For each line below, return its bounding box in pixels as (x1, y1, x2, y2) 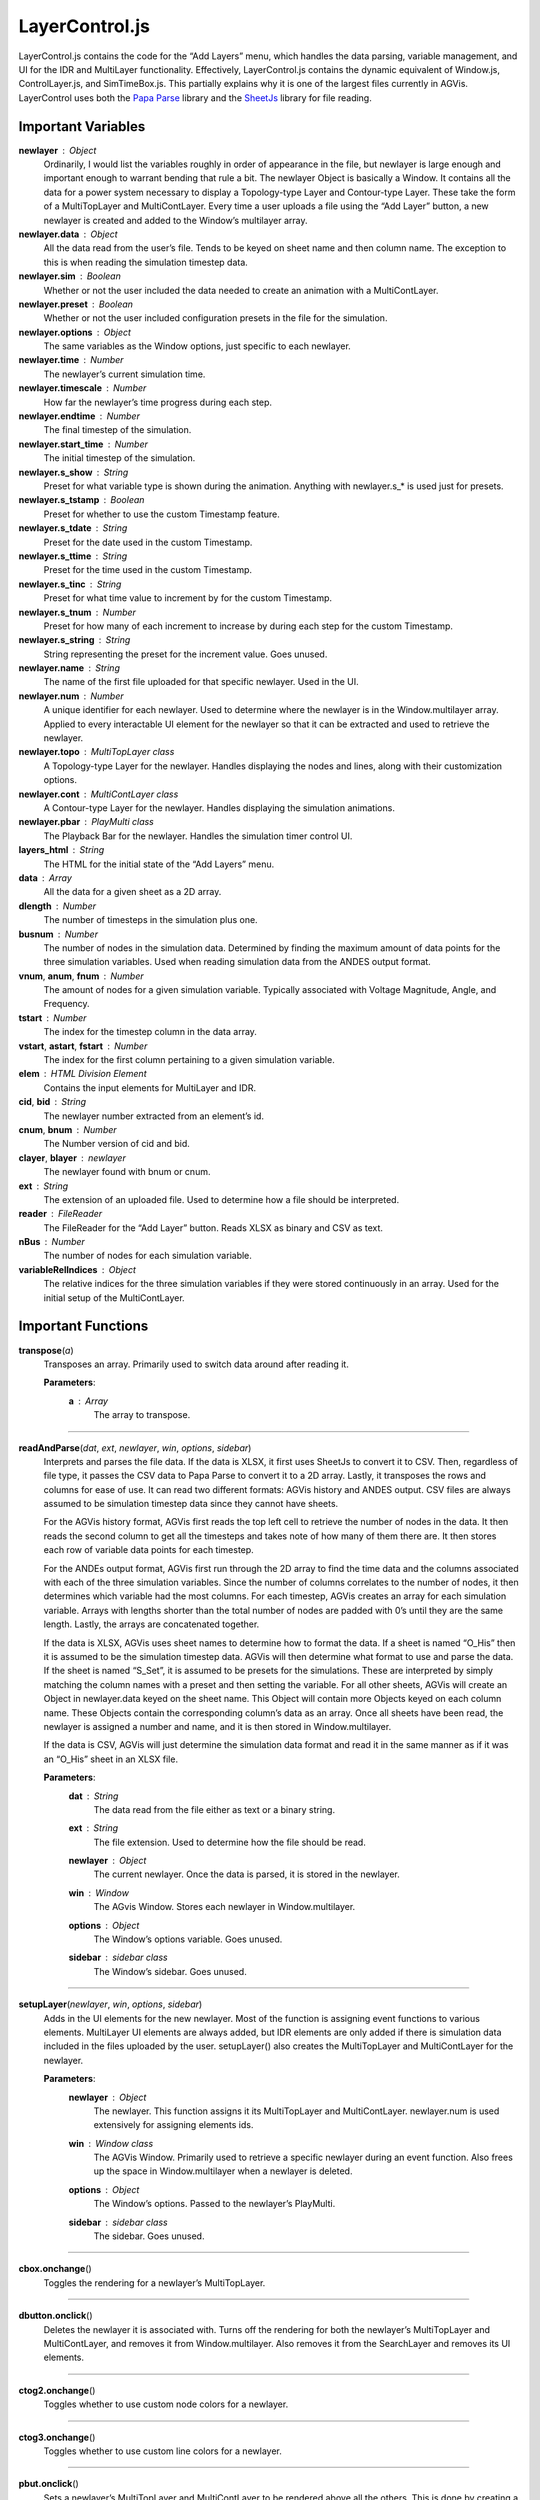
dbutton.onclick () (18, 2310, 94, 2322)
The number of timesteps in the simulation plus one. (43, 914, 259, 926)
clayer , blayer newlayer (18, 1151, 127, 1164)
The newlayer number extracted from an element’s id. (43, 1110, 265, 1122)
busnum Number (18, 928, 99, 940)
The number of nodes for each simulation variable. (43, 1250, 252, 1262)
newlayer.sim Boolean (18, 270, 122, 282)
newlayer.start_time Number (18, 438, 149, 450)
